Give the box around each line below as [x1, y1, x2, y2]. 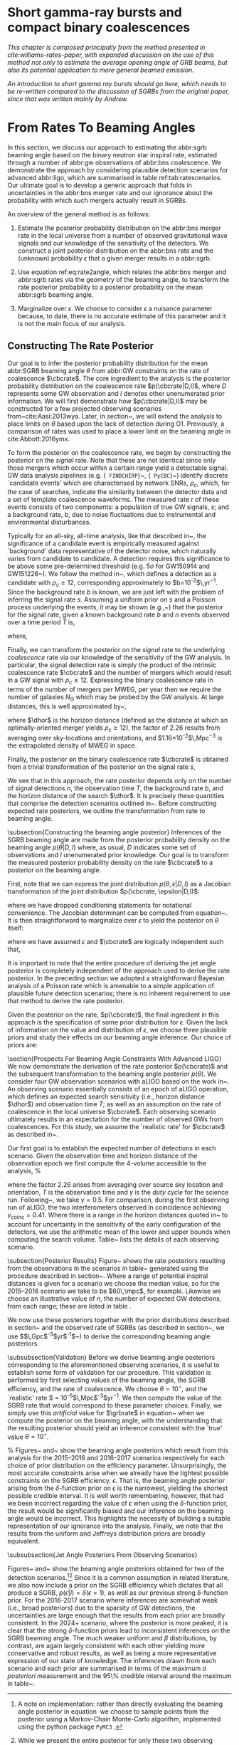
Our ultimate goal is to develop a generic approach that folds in [7, 181, 192, 189]
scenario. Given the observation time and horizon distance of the [7, 1151, 198, 1160]
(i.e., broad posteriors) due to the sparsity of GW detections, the [7, 1603, 196, 1613]
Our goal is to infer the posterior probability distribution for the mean [7, 359, 208, 367]
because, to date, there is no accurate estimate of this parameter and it [17, 311, 226, 320]
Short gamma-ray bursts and [7, 4, 183, 21]
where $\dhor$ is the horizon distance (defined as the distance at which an [7, 716, 228, 724]
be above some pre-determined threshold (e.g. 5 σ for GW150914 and [7, 562, 210, 570]
